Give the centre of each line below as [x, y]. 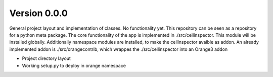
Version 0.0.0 [38, 13]
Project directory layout [46, 58]
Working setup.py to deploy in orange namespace [74, 65]
